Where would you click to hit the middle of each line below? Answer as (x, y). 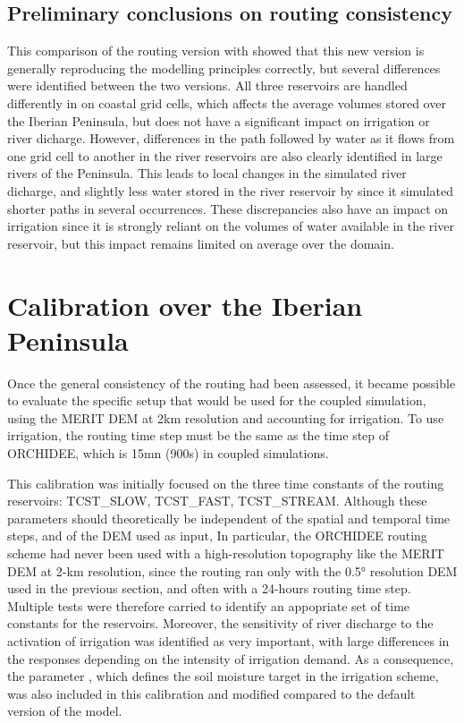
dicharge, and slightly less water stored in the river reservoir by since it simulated (230, 190)
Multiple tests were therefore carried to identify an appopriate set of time (209, 605)
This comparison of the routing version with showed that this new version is (216, 51)
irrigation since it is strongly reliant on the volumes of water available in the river (231, 226)
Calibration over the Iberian (185, 305)
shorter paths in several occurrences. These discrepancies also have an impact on (228, 208)
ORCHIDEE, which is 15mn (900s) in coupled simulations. (168, 453)
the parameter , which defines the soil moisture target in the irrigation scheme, (223, 676)
